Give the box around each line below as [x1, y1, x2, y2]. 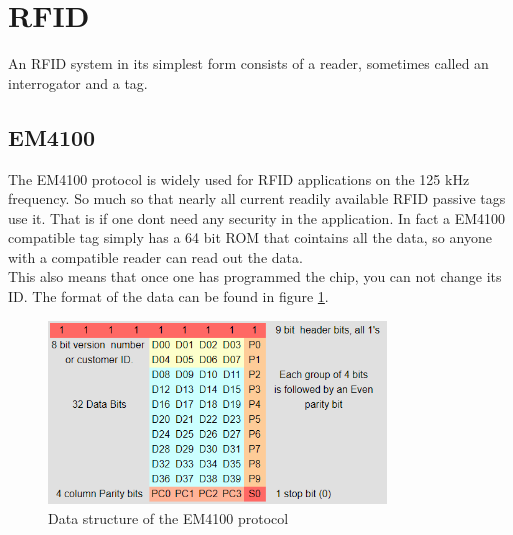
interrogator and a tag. [8, 72, 148, 93]
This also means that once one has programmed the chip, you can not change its [8, 266, 502, 287]
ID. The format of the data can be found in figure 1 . [8, 286, 329, 307]
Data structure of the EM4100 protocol [48, 507, 289, 528]
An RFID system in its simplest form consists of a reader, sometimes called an [8, 53, 489, 74]
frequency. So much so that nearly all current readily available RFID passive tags [8, 188, 506, 209]
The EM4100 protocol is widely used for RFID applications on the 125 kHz [8, 168, 470, 189]
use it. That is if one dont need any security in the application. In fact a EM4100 [8, 207, 506, 228]
